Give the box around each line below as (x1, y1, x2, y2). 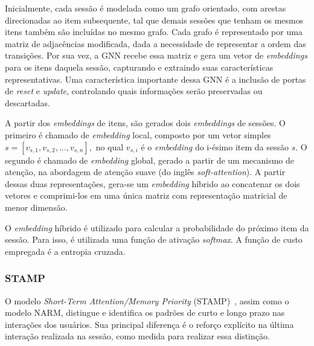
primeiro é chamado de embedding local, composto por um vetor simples (5, 128, 271, 141)
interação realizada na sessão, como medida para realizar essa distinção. (5, 330, 270, 342)
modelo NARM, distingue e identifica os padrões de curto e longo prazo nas (5, 306, 285, 319)
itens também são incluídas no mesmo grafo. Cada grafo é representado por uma (5, 25, 303, 38)
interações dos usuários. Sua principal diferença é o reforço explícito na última (5, 318, 294, 330)
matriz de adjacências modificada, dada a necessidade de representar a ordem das (5, 37, 306, 50)
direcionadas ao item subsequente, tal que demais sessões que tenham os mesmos (5, 13, 304, 26)
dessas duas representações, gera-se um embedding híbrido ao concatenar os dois (5, 177, 300, 190)
